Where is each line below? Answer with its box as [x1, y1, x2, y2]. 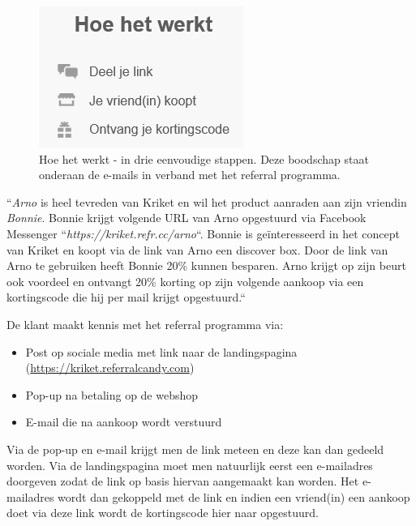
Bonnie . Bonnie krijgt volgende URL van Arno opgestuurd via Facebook [6, 209, 367, 226]
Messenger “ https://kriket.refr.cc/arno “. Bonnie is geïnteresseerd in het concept [6, 225, 400, 242]
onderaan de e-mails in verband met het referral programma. [39, 166, 341, 183]
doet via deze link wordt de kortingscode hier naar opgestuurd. [6, 504, 319, 521]
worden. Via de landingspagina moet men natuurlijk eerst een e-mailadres [6, 456, 373, 473]
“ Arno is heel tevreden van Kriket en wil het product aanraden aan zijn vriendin [6, 193, 407, 210]
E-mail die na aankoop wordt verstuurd [25, 413, 222, 430]
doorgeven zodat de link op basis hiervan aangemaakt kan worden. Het [6, 473, 359, 490]
